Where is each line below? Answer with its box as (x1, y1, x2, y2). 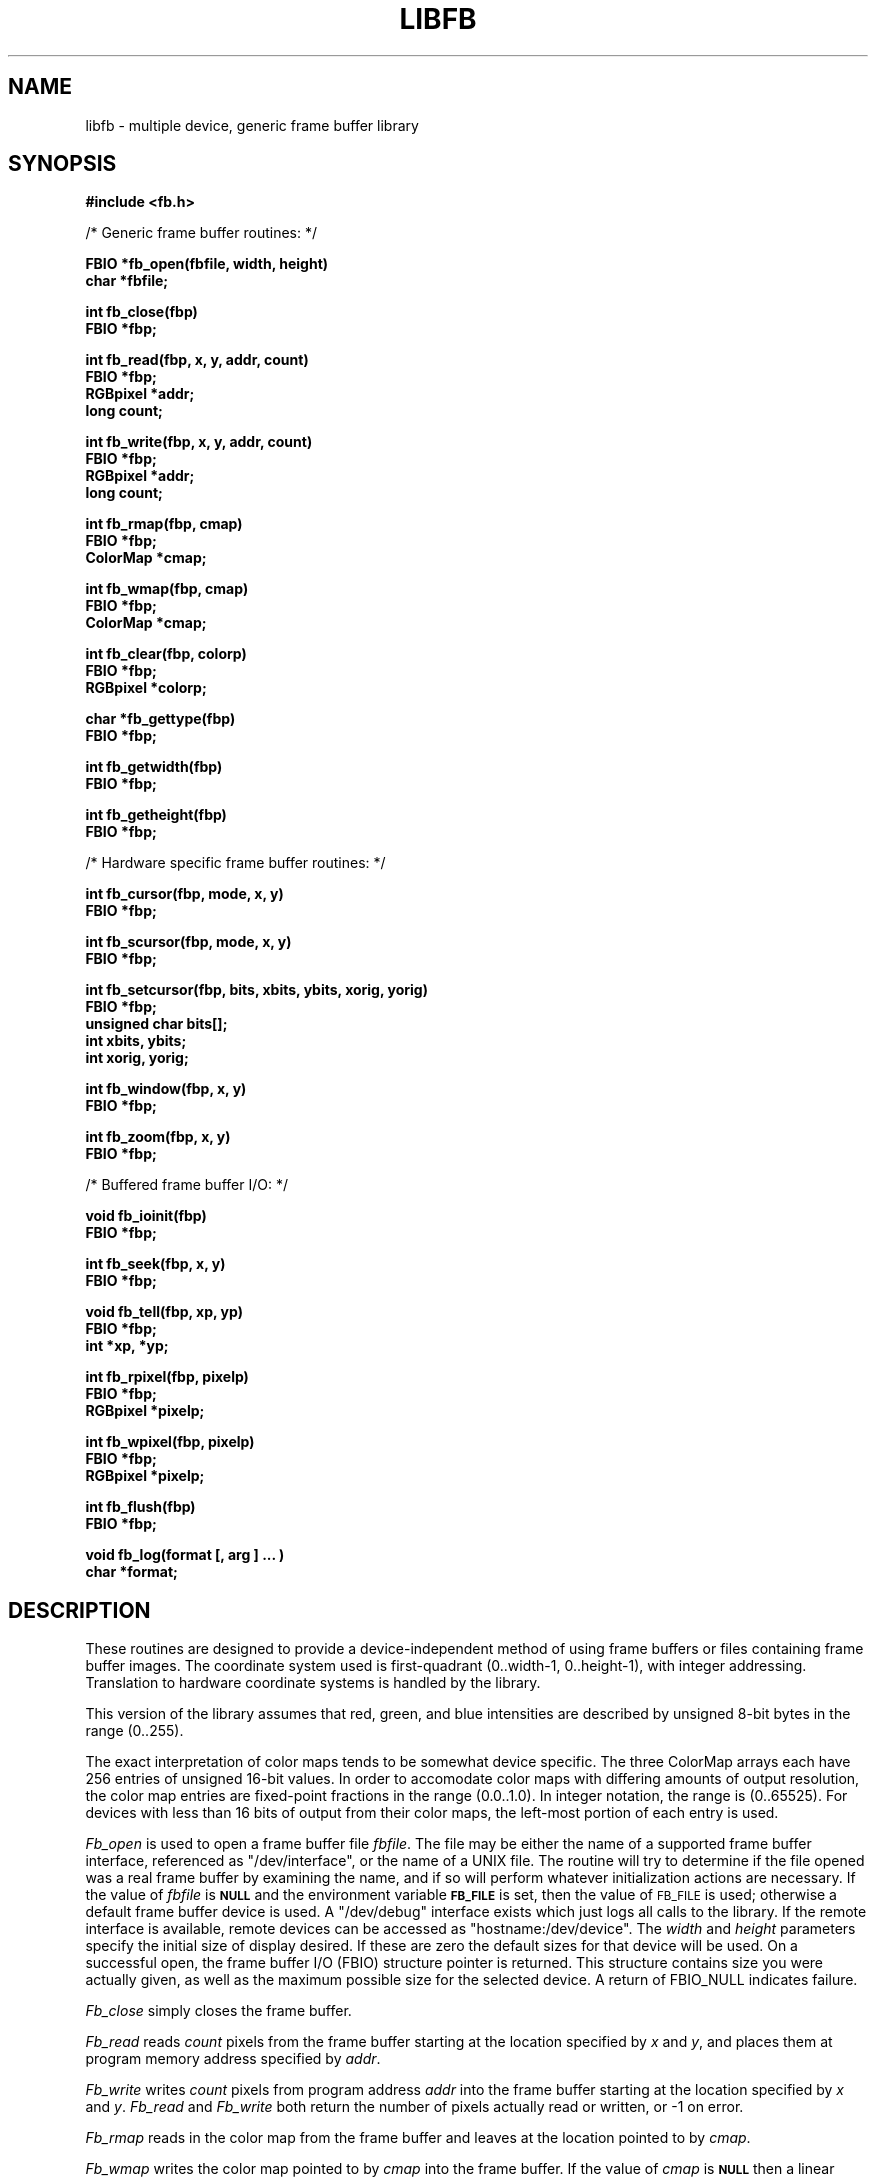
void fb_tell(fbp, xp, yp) (85, 1303, 243, 1321)
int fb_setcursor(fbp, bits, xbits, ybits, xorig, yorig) (85, 981, 428, 999)
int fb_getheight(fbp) (85, 806, 227, 824)
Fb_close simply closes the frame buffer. (85, 2002, 352, 2020)
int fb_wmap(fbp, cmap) (85, 580, 249, 598)
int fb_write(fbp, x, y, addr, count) (85, 433, 313, 451)
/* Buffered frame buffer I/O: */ (85, 1176, 288, 1194)
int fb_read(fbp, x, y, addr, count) (85, 351, 309, 369)
